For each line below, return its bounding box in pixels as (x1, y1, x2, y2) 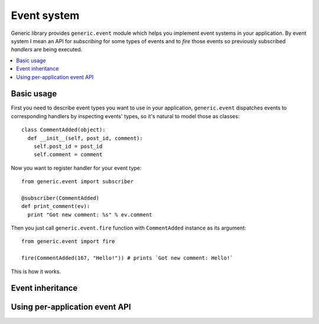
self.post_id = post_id (33, 142, 103, 150)
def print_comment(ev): (21, 203, 90, 210)
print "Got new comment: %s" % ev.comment (27, 211, 153, 218)
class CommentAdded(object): (21, 127, 106, 133)
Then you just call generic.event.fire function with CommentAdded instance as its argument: (11, 225, 246, 232)
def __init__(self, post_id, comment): (27, 135, 143, 141)
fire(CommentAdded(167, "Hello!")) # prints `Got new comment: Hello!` (21, 255, 233, 261)
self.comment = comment (33, 151, 103, 158)
